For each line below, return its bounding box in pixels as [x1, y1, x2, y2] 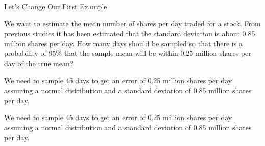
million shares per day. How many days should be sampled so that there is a [4, 38, 243, 48]
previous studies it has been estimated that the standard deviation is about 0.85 [4, 28, 255, 39]
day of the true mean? [4, 57, 74, 68]
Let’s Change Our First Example [4, 1, 107, 11]
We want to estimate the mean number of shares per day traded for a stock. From [4, 18, 261, 28]
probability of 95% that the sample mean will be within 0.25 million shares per [4, 48, 251, 59]
